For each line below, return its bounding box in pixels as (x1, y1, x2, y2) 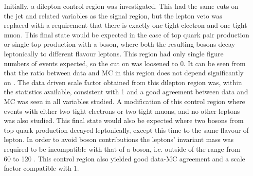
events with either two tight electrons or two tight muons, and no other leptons (4, 106, 240, 116)
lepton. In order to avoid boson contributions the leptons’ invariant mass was (4, 134, 234, 144)
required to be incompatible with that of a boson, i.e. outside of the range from (4, 143, 240, 154)
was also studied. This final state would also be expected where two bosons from (4, 115, 244, 125)
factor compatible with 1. (4, 163, 79, 173)
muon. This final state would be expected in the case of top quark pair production (4, 29, 249, 39)
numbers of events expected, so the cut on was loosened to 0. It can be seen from (4, 58, 246, 68)
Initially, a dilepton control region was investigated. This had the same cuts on (4, 1, 238, 11)
